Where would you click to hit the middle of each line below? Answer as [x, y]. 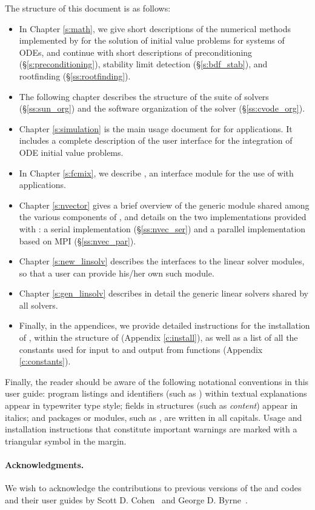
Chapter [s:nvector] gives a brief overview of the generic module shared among [164, 205]
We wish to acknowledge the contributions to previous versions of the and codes [153, 488]
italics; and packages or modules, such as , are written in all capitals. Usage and [154, 417]
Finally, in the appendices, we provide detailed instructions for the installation [164, 325]
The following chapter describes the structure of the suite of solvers [144, 96]
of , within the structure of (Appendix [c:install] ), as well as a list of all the [158, 337]
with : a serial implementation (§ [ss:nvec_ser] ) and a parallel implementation [162, 228]
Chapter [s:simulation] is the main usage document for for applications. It [156, 128]
